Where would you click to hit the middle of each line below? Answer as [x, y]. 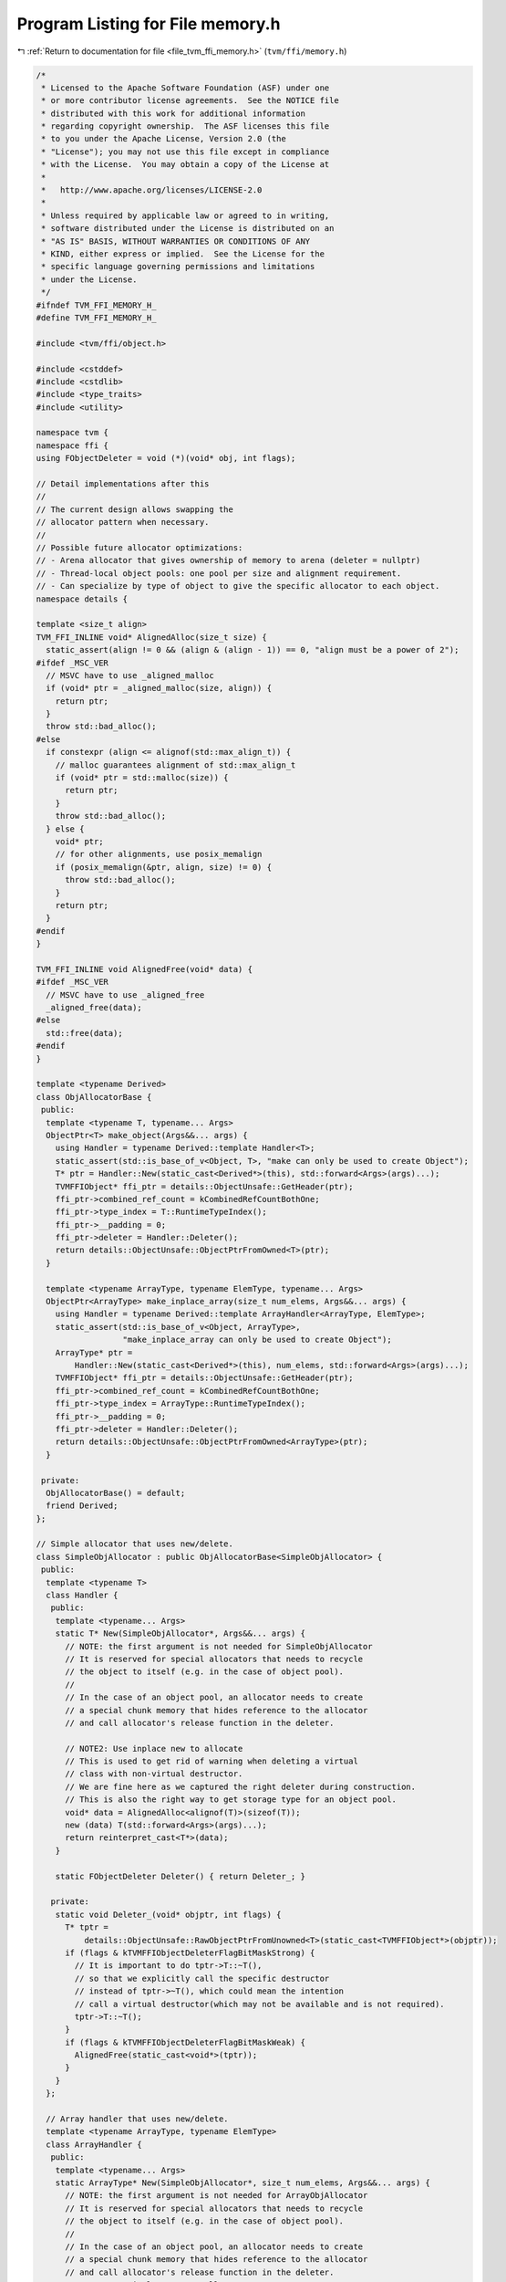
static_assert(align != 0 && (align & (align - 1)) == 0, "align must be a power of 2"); [253, 650]
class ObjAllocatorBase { [94, 1097]
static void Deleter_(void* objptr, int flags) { [168, 1914]
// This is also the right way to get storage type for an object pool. [231, 1800]
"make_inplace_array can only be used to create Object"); [257, 1340]
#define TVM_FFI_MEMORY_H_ [96, 318]
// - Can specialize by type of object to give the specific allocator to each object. [238, 586]
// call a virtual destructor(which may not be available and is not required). [260, 2004]
